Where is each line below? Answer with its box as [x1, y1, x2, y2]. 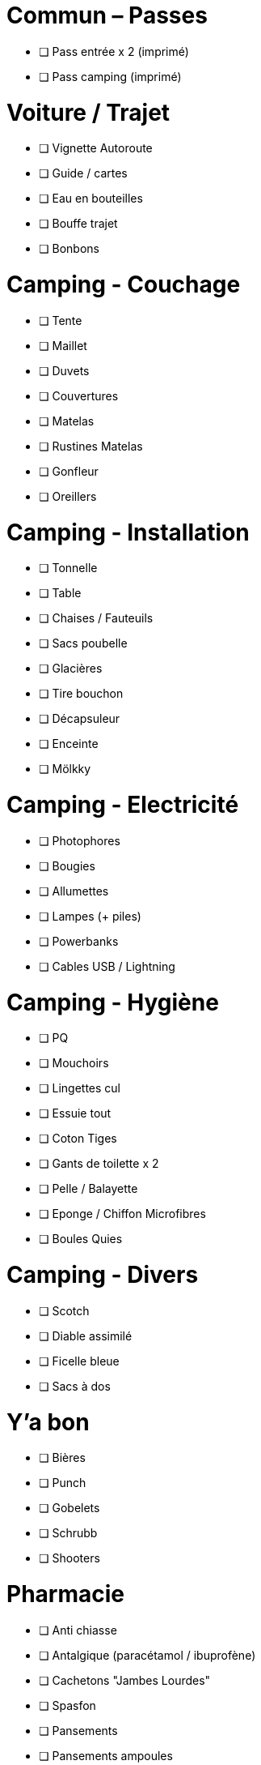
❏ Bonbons [39, 241, 99, 256]
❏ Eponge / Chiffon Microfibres [39, 1207, 206, 1221]
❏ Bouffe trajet [39, 216, 118, 231]
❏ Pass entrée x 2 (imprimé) [39, 44, 189, 58]
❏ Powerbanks [39, 934, 119, 948]
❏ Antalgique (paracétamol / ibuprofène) [39, 1647, 256, 1662]
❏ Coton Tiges [39, 1131, 117, 1146]
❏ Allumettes [39, 883, 109, 898]
